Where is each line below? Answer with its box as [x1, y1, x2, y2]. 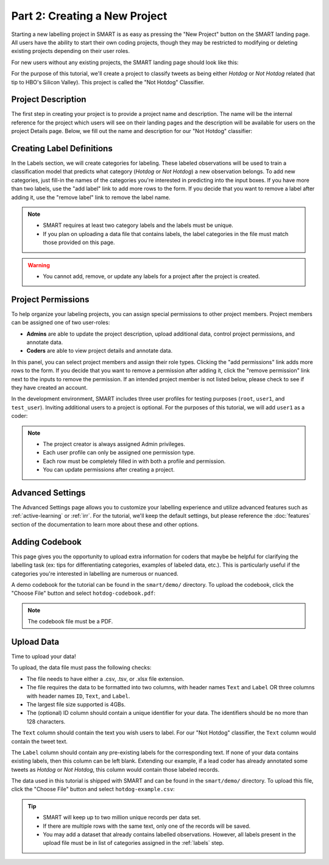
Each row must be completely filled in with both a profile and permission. [43, 458, 226, 465]
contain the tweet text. [11, 738, 68, 745]
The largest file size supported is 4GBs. [26, 700, 126, 708]
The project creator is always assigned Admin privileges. [43, 440, 186, 448]
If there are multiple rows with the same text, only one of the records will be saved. [43, 822, 251, 830]
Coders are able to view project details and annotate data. [26, 347, 173, 354]
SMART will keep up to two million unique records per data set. [43, 814, 201, 821]
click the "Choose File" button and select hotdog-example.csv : [11, 786, 175, 793]
